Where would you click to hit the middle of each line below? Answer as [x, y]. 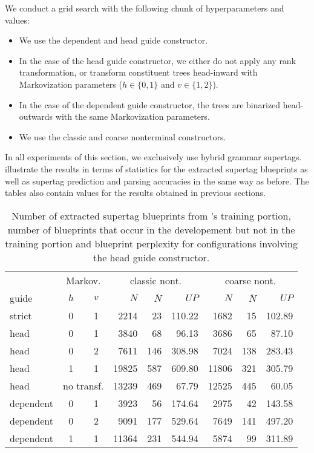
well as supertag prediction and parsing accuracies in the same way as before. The [157, 181]
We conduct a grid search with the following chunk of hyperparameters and [145, 8]
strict [21, 315]
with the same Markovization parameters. [132, 116]
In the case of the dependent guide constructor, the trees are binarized [150, 104]
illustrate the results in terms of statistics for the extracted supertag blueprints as [156, 168]
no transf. [83, 385]
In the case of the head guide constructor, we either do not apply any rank [158, 60]
